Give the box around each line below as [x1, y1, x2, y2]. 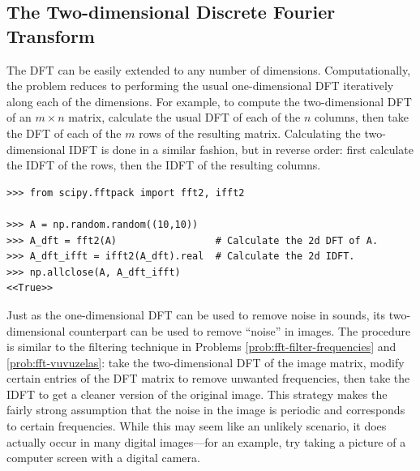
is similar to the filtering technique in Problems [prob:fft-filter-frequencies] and [6, 338, 396, 355]
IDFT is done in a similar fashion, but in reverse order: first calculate [69, 140, 414, 157]
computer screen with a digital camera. [6, 449, 200, 466]
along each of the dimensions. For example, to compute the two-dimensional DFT [6, 92, 412, 109]
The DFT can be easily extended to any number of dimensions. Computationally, [6, 61, 411, 78]
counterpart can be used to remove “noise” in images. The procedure [69, 322, 411, 339]
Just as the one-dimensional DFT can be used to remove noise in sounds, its [6, 306, 386, 323]
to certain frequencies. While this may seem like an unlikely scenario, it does [6, 417, 387, 435]
